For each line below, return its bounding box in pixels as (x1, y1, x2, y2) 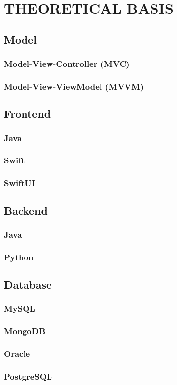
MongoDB (4, 325, 46, 337)
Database (4, 277, 52, 292)
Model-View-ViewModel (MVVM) (4, 80, 144, 92)
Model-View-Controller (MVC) (4, 58, 130, 70)
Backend (4, 202, 48, 218)
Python (4, 251, 34, 263)
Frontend (4, 106, 51, 121)
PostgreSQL (4, 370, 52, 382)
